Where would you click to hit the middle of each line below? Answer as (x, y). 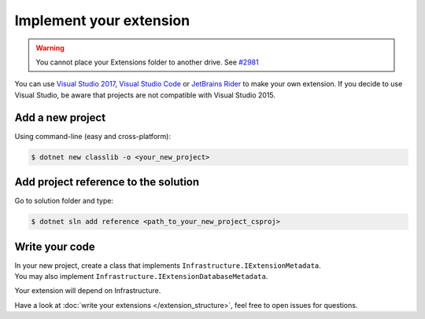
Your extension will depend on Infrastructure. (88, 291)
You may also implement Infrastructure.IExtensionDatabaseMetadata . (141, 276)
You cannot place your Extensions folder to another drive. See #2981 (147, 62)
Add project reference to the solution (107, 182)
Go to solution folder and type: (64, 201)
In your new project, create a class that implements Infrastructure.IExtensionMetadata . (168, 265)
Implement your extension (102, 20)
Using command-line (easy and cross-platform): (92, 136)
